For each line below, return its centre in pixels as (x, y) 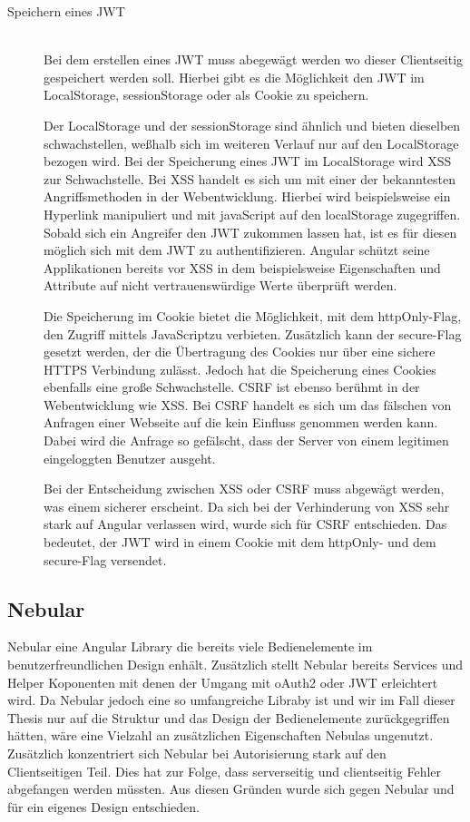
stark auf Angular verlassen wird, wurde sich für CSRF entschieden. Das (245, 524)
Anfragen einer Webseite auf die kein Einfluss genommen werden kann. (241, 422)
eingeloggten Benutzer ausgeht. (130, 458)
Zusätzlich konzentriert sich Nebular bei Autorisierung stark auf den (197, 753)
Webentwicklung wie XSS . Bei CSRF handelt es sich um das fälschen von (248, 404)
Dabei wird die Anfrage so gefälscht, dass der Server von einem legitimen (246, 440)
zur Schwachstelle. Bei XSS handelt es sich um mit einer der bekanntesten (250, 178)
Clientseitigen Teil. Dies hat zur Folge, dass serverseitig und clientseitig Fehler (225, 771)
